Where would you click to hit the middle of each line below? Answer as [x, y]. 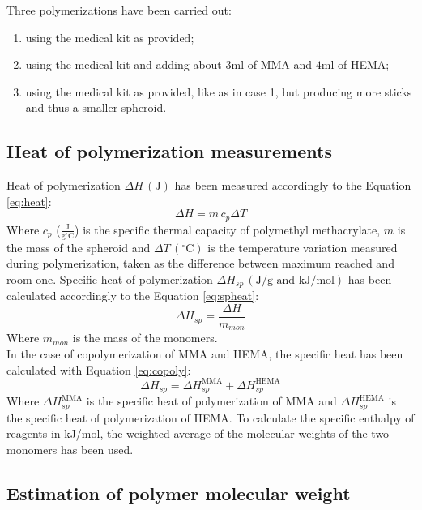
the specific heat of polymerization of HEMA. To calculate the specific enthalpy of [211, 417]
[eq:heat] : [29, 201]
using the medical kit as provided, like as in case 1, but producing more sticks [219, 91]
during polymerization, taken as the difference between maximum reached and [200, 263]
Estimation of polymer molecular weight [179, 493]
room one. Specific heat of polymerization [110, 279]
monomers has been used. [70, 449]
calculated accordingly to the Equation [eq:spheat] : [133, 296]
